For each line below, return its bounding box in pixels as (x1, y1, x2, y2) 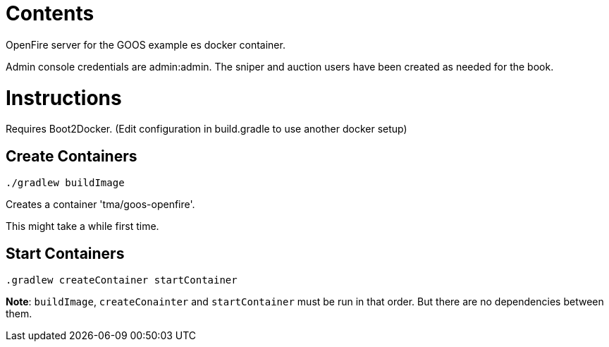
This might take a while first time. (6, 220, 159, 233)
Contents (6, 1, 94, 25)
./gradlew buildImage (6, 177, 125, 189)
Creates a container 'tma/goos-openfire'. (6, 198, 195, 211)
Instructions (6, 85, 122, 110)
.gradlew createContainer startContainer (6, 274, 238, 286)
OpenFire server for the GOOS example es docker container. (6, 38, 285, 51)
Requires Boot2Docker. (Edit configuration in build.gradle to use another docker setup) (6, 123, 407, 135)
